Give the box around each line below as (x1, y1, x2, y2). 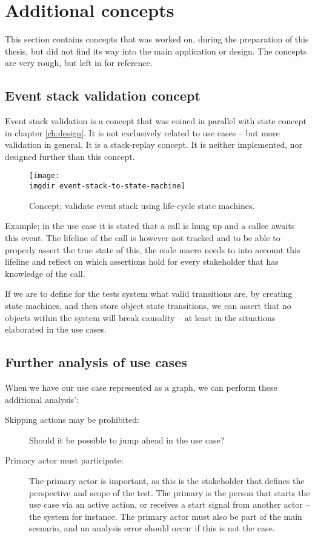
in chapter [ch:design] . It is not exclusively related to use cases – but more (5, 126, 280, 139)
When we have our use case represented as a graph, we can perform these (5, 380, 277, 393)
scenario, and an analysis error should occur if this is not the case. (29, 522, 275, 534)
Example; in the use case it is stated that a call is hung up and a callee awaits (5, 219, 295, 232)
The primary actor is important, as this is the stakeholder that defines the (29, 474, 305, 487)
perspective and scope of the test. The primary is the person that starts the (29, 486, 310, 499)
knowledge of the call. (5, 267, 85, 279)
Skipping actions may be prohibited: (5, 413, 139, 426)
